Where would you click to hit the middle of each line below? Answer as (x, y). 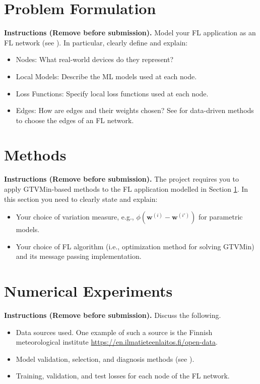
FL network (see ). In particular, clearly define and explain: (96, 42)
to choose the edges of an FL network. (75, 120)
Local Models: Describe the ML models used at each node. (106, 76)
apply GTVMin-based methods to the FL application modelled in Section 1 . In (126, 189)
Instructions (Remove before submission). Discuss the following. (113, 315)
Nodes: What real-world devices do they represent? (95, 59)
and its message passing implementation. (79, 256)
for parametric (220, 217)
